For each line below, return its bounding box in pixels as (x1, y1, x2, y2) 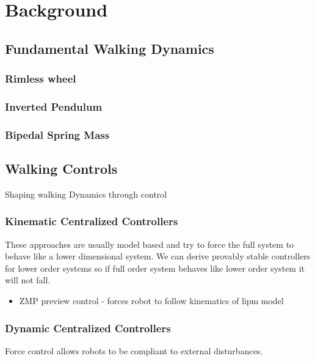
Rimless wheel (5, 71, 76, 86)
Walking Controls (5, 159, 118, 178)
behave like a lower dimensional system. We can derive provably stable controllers (5, 250, 311, 262)
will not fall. (5, 274, 51, 286)
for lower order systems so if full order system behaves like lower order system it (5, 261, 305, 274)
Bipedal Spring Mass (5, 127, 110, 142)
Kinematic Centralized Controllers (5, 214, 178, 229)
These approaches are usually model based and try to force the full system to (5, 237, 294, 250)
